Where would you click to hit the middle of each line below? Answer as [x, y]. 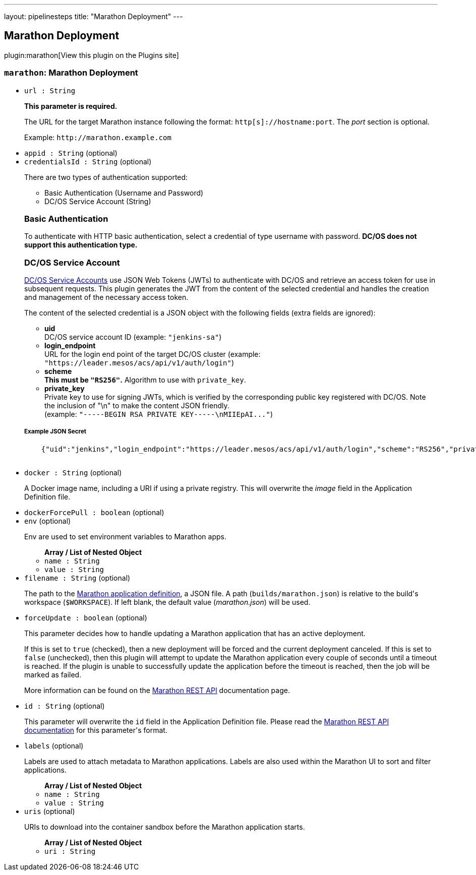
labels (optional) [54, 745]
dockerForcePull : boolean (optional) [94, 512]
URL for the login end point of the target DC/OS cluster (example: [153, 354]
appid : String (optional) [71, 153]
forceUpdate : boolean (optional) [86, 617]
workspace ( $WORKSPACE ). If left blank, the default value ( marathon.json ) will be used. [167, 602]
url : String [50, 90]
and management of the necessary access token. [106, 297]
